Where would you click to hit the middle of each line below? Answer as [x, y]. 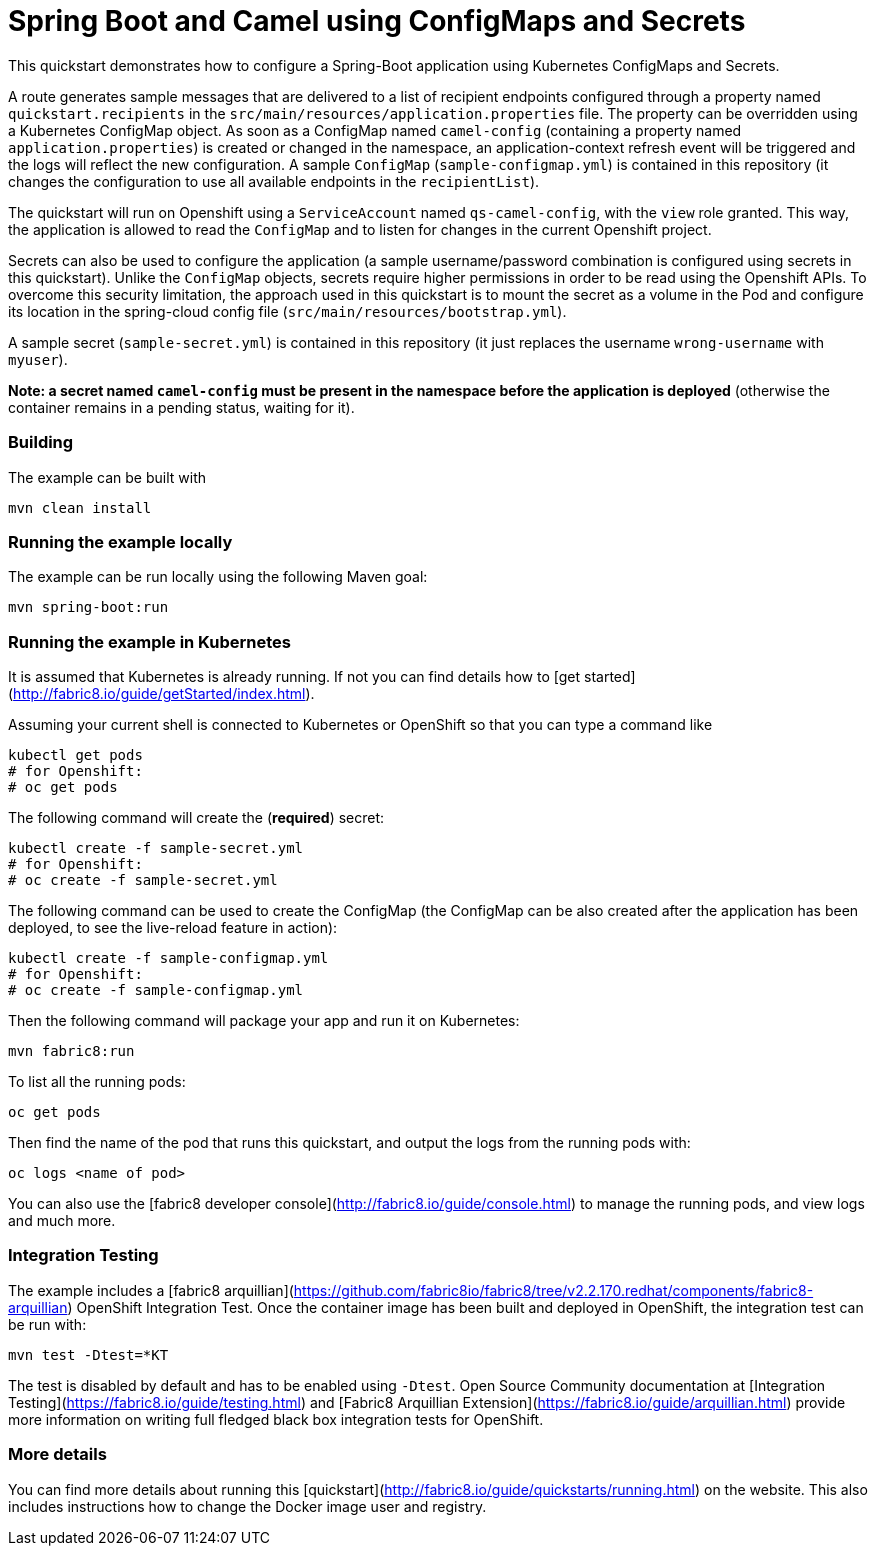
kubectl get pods [75, 755]
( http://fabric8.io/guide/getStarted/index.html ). [161, 693]
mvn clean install [80, 507]
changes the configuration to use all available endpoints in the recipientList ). [274, 181]
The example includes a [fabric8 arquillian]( [151, 1290]
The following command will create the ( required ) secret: [196, 817]
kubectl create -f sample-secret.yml [156, 848]
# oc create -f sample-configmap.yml [156, 990]
